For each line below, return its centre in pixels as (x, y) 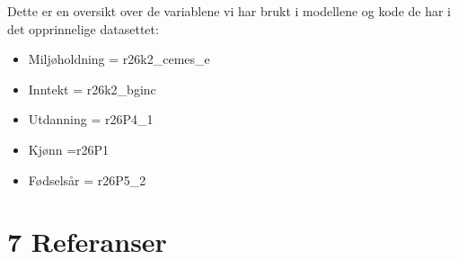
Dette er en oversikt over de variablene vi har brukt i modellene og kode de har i (229, 11)
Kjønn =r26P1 (69, 149)
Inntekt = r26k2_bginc (92, 89)
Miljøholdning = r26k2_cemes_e (119, 59)
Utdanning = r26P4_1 (91, 119)
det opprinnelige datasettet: (83, 28)
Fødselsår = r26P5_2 (87, 179)
